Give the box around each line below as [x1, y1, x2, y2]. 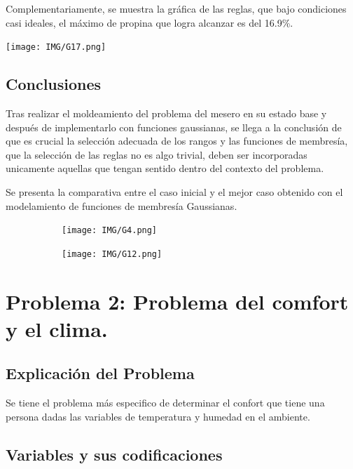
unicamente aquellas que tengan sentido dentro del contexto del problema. [6, 161, 324, 176]
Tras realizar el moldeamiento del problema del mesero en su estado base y [6, 106, 327, 121]
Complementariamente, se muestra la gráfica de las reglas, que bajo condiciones [6, 1, 347, 15]
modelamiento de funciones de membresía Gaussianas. [6, 198, 237, 213]
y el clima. [6, 314, 108, 343]
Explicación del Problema [6, 362, 195, 384]
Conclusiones [6, 73, 102, 95]
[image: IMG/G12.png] [62, 249, 162, 259]
